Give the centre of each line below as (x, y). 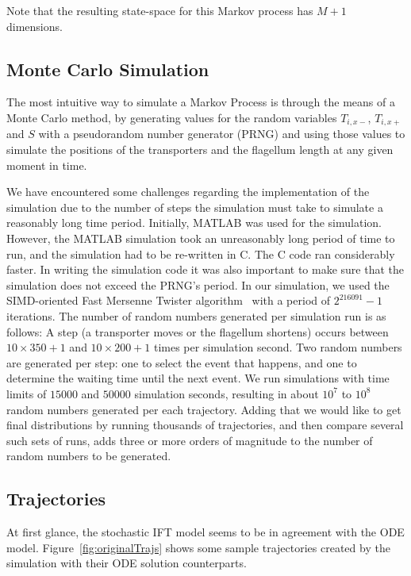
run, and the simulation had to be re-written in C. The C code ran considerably (201, 253)
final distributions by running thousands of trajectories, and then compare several (205, 425)
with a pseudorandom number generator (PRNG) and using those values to (222, 134)
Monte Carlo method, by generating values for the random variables (172, 117)
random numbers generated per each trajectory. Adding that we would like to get (204, 409)
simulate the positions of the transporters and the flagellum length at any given (200, 150)
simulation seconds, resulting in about (227, 393)
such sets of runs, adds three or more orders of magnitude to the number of (190, 440)
